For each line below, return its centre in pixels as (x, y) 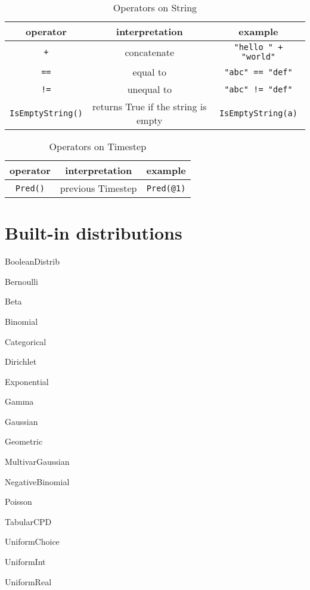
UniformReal (28, 581)
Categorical (26, 341)
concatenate (150, 52)
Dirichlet (21, 361)
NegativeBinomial (37, 481)
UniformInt (25, 562)
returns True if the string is (150, 106)
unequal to (149, 89)
